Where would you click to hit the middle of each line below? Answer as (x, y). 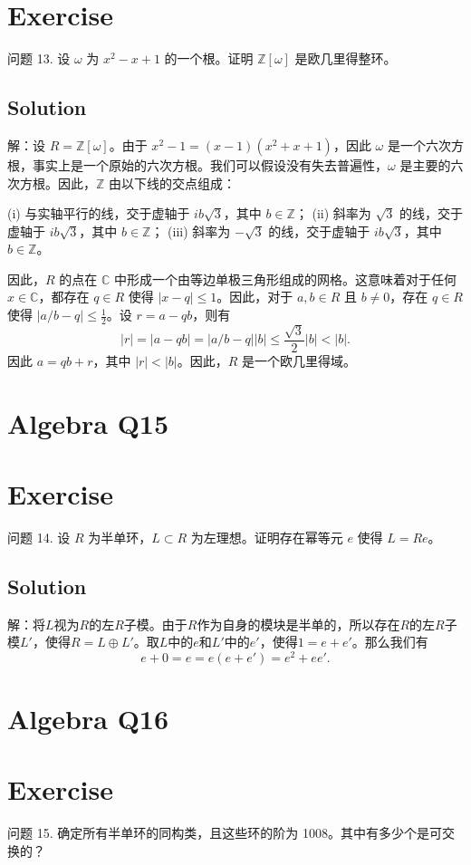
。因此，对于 (255, 297)
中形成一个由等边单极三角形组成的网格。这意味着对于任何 (285, 279)
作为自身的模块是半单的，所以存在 (298, 624)
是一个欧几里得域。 (298, 360)
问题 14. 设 (39, 537)
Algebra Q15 (88, 423)
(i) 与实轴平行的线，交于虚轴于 (99, 213)
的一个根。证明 (209, 58)
